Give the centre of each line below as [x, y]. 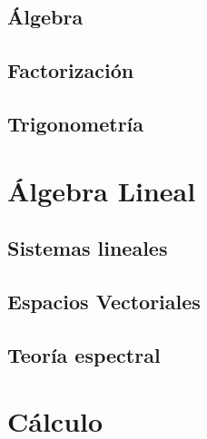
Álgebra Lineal [102, 190]
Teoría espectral [84, 354]
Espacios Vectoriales [104, 301]
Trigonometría [76, 123]
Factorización [71, 70]
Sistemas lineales [88, 248]
